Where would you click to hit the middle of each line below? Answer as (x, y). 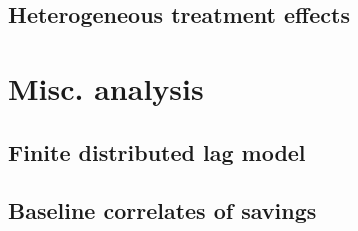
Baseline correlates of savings (162, 210)
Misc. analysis (106, 87)
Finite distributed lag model (157, 151)
